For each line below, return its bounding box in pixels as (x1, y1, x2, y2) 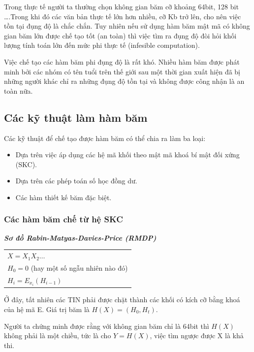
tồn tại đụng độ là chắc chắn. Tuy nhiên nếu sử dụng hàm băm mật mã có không (4, 21, 250, 31)
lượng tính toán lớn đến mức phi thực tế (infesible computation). (4, 40, 200, 50)
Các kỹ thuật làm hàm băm (4, 109, 148, 125)
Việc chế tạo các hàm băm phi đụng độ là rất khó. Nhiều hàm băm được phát (4, 56, 240, 67)
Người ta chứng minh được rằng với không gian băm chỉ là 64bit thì (4, 320, 209, 331)
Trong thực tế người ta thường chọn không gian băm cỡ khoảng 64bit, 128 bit (4, 1, 239, 11)
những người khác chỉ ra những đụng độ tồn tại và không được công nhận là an (4, 76, 245, 86)
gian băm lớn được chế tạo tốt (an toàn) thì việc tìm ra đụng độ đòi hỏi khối (4, 30, 237, 40)
